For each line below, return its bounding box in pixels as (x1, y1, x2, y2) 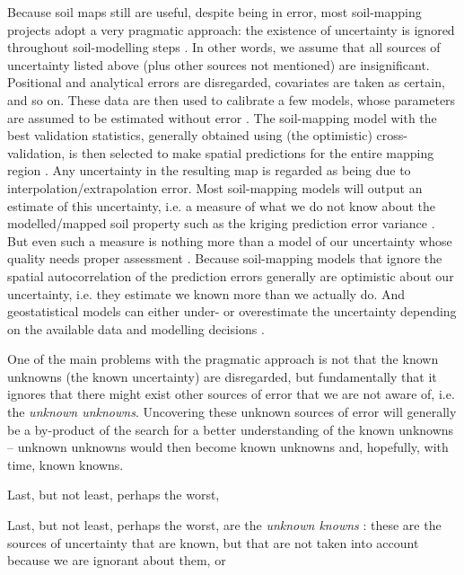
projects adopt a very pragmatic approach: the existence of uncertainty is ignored (7, 20, 455, 39)
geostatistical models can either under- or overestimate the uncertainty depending (7, 302, 457, 321)
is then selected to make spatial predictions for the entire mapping (68, 143, 434, 162)
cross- (376, 126, 407, 145)
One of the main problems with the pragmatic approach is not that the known (7, 349, 439, 368)
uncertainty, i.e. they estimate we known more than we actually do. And (7, 284, 406, 303)
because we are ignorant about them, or (7, 551, 226, 570)
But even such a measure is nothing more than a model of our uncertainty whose (7, 231, 452, 250)
